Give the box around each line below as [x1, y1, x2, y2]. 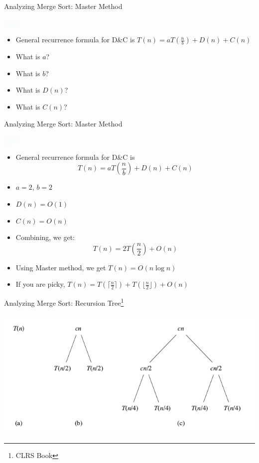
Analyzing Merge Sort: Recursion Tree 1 [4, 296, 124, 308]
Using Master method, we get [15, 262, 106, 272]
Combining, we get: [15, 232, 75, 242]
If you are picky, [15, 279, 65, 289]
